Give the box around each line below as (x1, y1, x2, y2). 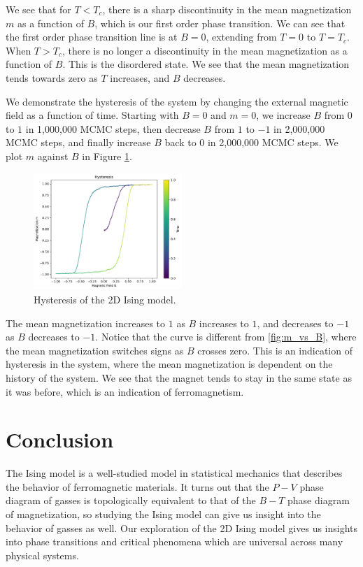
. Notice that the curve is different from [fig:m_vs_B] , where (95, 329, 357, 344)
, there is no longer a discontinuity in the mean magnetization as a (62, 43, 348, 57)
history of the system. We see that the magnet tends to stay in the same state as (6, 370, 352, 385)
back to (164, 135, 197, 150)
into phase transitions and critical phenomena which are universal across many (6, 534, 343, 549)
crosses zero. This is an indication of (197, 343, 353, 357)
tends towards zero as (6, 70, 98, 85)
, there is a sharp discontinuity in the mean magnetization (102, 2, 352, 16)
